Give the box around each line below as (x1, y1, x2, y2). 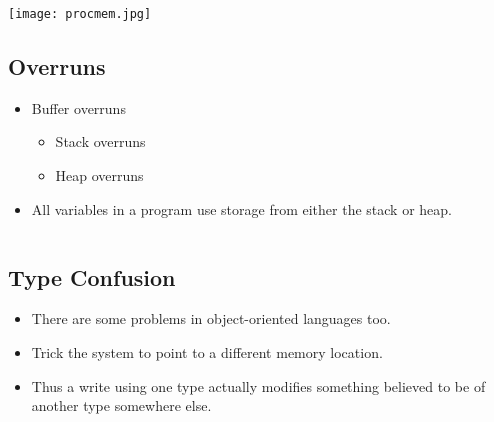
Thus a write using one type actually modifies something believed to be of (31, 375, 486, 396)
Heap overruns (55, 165, 144, 186)
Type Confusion (8, 261, 176, 292)
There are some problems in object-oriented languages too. (31, 308, 391, 329)
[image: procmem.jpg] (8, 7, 152, 21)
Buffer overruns (31, 97, 126, 118)
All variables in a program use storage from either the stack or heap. (31, 198, 452, 219)
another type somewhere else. (31, 395, 212, 416)
